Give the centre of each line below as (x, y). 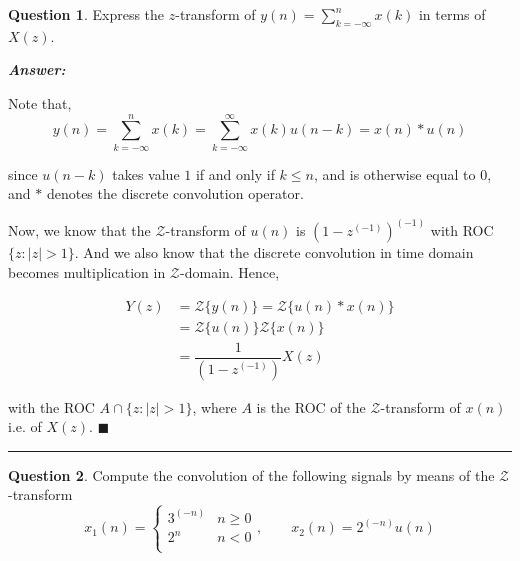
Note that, (40, 102)
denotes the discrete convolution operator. (175, 193)
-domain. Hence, (230, 271)
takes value (146, 173)
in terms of (452, 14)
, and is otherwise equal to (394, 173)
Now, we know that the (79, 230)
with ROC (462, 230)
